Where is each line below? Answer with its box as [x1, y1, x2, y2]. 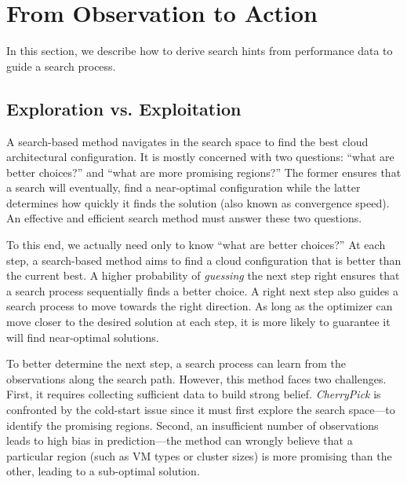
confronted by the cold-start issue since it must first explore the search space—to [6, 401, 395, 418]
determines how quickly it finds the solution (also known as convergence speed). [6, 194, 390, 211]
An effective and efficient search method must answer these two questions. [6, 210, 362, 226]
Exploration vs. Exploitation [6, 96, 242, 120]
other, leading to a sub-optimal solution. [6, 463, 200, 479]
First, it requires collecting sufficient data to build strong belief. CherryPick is [6, 386, 381, 402]
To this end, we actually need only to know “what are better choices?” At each [6, 236, 386, 253]
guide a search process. [6, 57, 116, 74]
